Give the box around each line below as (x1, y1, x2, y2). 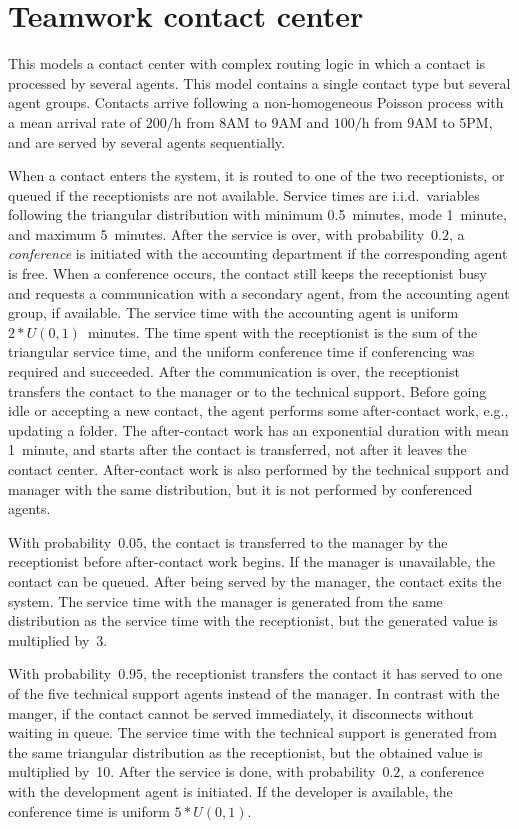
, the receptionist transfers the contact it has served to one (143, 663, 503, 684)
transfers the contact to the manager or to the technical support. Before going (8, 380, 487, 401)
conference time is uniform (8, 800, 170, 821)
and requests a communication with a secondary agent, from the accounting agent (8, 282, 510, 303)
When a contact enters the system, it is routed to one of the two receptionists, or (8, 165, 505, 186)
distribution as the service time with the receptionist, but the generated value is (8, 610, 498, 631)
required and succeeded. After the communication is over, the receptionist (8, 361, 460, 382)
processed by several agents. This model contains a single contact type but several (8, 72, 511, 93)
